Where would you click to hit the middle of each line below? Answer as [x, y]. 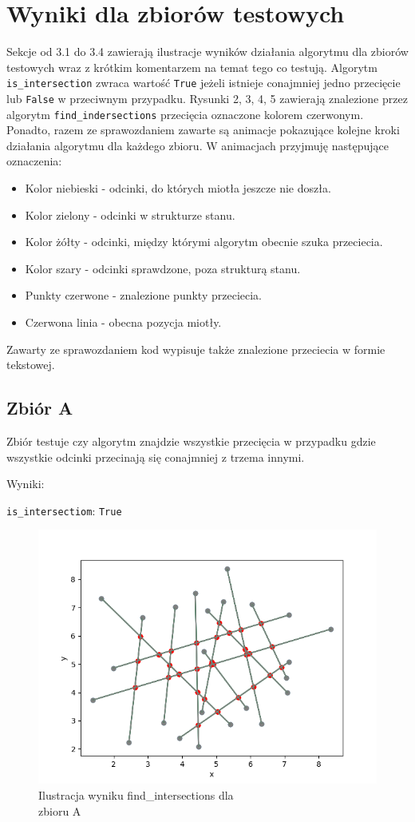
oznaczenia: [34, 161]
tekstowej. [31, 365]
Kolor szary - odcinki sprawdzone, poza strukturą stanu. [163, 268]
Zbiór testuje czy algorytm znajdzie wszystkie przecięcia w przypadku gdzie [191, 441]
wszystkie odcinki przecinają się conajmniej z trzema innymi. [156, 457]
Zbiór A [40, 408]
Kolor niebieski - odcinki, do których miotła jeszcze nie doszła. [178, 188]
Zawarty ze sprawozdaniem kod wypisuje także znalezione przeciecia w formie [196, 349]
